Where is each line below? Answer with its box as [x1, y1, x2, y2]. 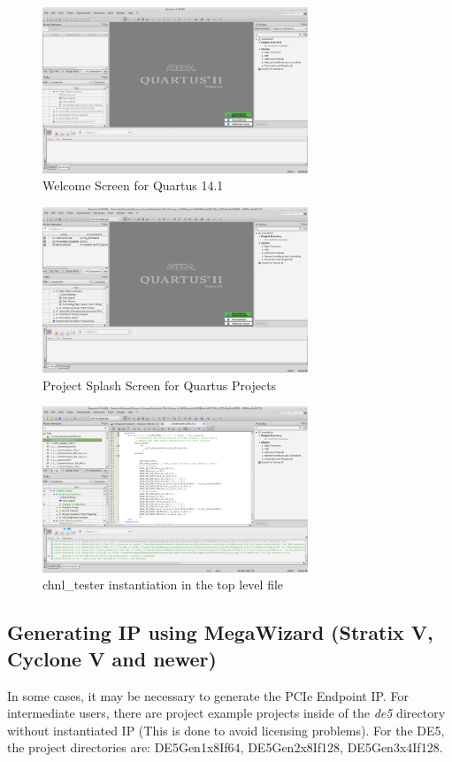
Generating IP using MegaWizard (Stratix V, [7, 619, 433, 646]
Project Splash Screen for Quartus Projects [42, 375, 277, 394]
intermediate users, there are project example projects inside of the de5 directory [7, 704, 446, 722]
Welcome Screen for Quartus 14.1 [42, 176, 224, 195]
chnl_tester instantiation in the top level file [42, 575, 284, 594]
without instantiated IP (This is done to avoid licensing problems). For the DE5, [7, 720, 445, 739]
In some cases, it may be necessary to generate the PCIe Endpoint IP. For [7, 686, 409, 704]
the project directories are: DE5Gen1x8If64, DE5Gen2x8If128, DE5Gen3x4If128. [7, 738, 443, 757]
